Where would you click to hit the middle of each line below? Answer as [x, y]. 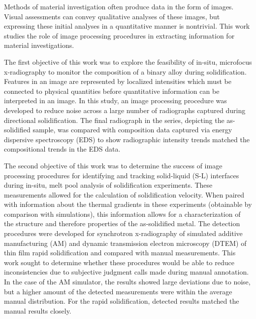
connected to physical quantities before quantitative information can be [112, 91]
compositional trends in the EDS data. [62, 149]
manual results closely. [38, 310]
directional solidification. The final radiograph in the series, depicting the [114, 120]
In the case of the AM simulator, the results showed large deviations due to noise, [127, 282]
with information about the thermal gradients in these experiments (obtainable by [128, 204]
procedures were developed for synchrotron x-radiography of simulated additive [123, 233]
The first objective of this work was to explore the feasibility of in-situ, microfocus [128, 61]
